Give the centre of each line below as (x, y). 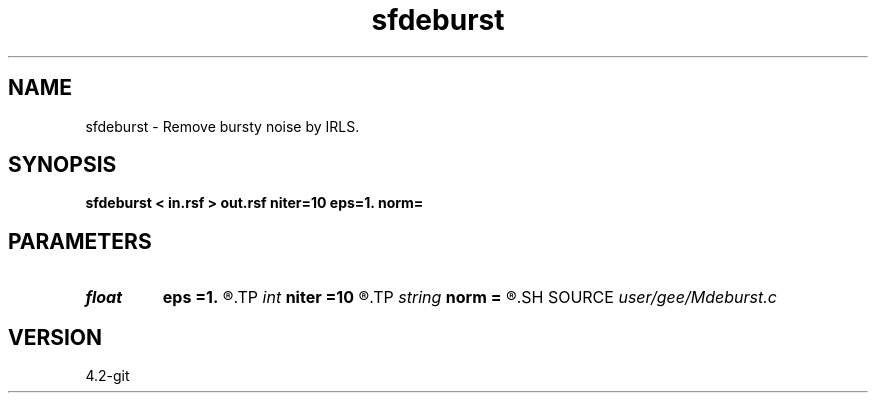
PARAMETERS (80, 241)
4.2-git (107, 376)
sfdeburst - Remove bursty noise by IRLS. (222, 126)
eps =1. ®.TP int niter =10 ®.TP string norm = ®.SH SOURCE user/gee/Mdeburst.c (470, 297)
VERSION (55, 337)
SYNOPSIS (62, 165)
